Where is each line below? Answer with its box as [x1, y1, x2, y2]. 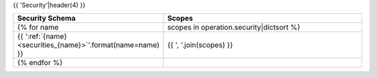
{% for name [17, 23, 59, 32]
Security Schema [17, 14, 76, 23]
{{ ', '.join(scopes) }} [167, 40, 233, 50]
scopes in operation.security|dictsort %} [167, 23, 301, 32]
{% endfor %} [17, 58, 63, 68]
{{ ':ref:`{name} [17, 32, 68, 41]
